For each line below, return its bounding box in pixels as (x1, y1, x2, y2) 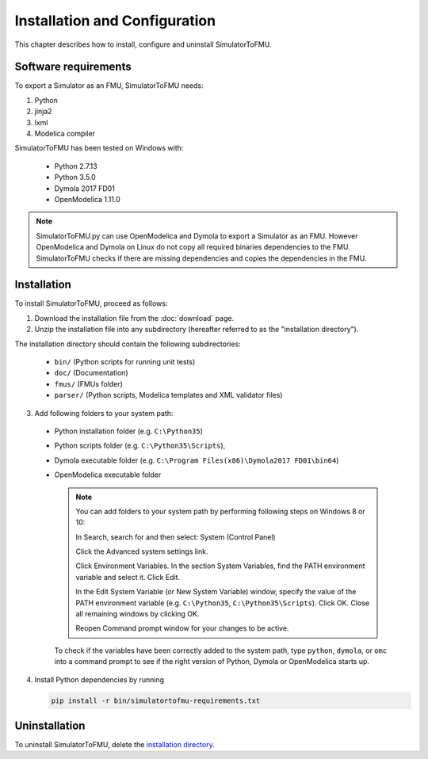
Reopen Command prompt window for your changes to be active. (75, 624, 289, 633)
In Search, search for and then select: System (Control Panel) (75, 532, 277, 542)
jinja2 (34, 107, 52, 116)
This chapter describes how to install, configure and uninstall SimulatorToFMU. (14, 40, 272, 49)
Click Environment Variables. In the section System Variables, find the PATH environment (75, 561, 365, 570)
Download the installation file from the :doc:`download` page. (34, 313, 234, 322)
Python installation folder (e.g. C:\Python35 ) (54, 426, 204, 436)
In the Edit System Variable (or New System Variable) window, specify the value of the (75, 587, 357, 597)
